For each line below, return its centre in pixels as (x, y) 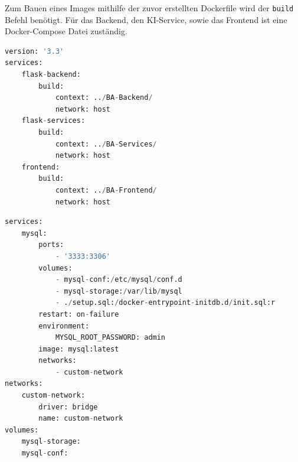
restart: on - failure (79, 314)
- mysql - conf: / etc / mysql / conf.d (119, 280)
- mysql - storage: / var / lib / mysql (119, 291)
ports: (51, 245)
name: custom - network (81, 419)
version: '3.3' (35, 51)
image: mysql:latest (79, 349)
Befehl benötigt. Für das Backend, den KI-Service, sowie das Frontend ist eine (146, 19)
